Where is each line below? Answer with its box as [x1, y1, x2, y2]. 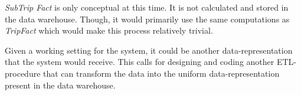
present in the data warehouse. [5, 78, 116, 91]
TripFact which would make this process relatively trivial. [5, 24, 213, 37]
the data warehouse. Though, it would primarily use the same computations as [5, 12, 290, 25]
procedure [5, 67, 41, 79]
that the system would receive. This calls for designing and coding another [5, 55, 274, 68]
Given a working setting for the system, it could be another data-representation [5, 44, 293, 56]
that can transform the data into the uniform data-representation [43, 67, 280, 79]
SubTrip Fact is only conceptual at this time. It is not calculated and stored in [5, 1, 289, 13]
